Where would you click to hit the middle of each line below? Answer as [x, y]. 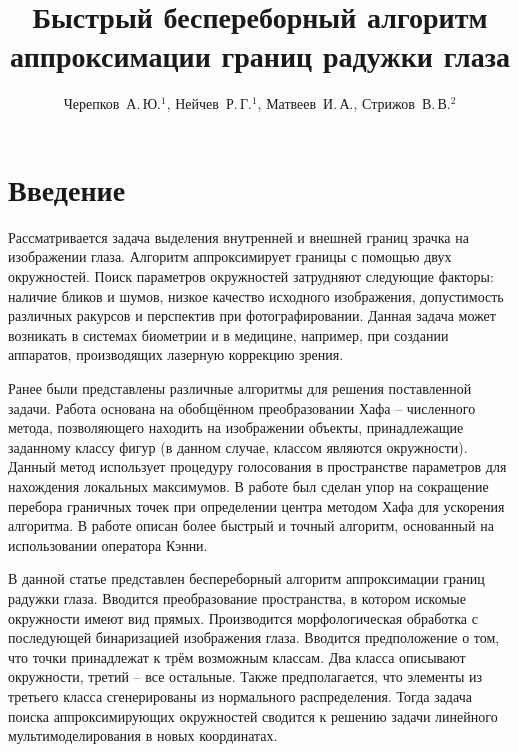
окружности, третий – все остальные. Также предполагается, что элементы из [245, 676]
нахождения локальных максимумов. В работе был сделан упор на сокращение [248, 485]
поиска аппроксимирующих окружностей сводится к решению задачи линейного [253, 715]
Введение [67, 188]
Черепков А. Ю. [112, 103]
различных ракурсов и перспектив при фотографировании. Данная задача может [252, 315]
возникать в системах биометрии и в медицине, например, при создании [228, 334]
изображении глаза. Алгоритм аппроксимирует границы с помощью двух [230, 256]
